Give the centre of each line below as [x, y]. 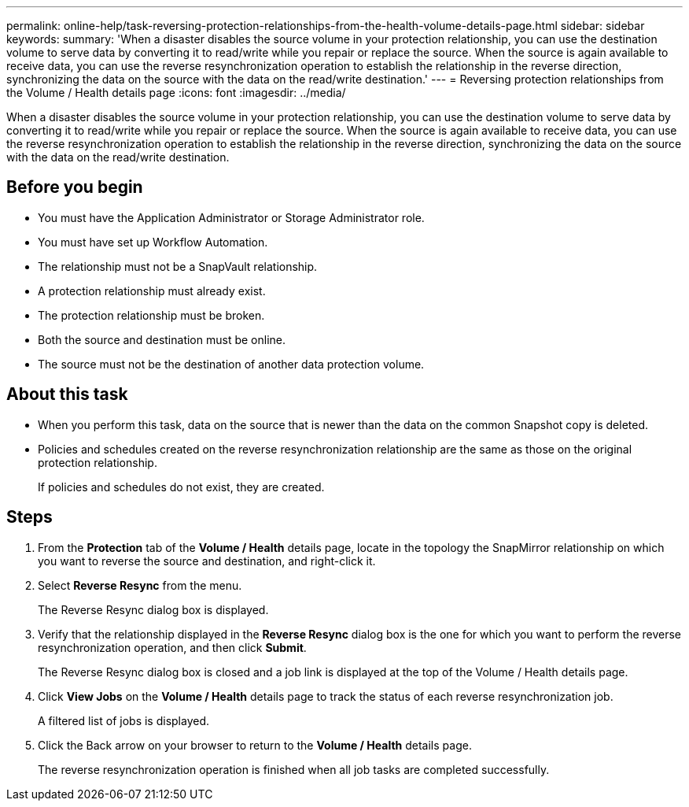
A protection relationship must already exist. [152, 291]
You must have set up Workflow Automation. [153, 242]
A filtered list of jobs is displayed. [124, 720]
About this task [67, 394]
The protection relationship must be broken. [151, 315]
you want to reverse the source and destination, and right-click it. [207, 561]
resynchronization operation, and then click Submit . [172, 647]
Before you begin [75, 187]
